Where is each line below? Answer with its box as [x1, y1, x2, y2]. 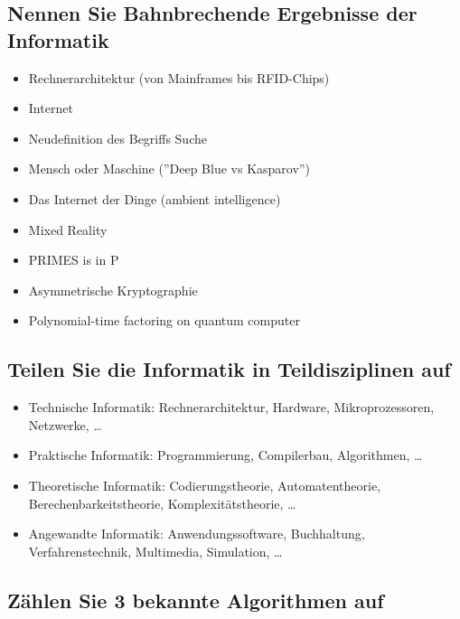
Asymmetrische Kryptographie [28, 280, 198, 299]
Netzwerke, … [28, 415, 102, 434]
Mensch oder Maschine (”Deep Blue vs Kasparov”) [28, 159, 310, 178]
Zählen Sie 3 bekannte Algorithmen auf [7, 586, 384, 614]
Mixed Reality [28, 220, 108, 239]
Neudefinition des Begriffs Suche [28, 128, 207, 147]
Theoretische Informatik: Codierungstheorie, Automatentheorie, [28, 475, 381, 494]
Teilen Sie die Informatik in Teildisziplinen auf [7, 355, 451, 383]
